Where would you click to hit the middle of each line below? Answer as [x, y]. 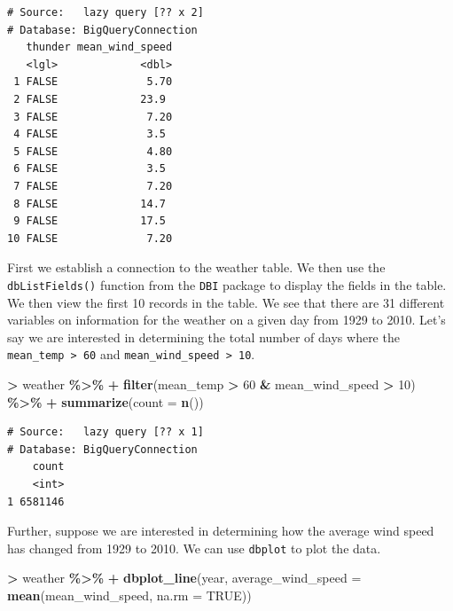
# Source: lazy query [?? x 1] [105, 432]
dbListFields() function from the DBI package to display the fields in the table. [227, 284]
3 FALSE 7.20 [93, 117]
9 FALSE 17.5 [90, 221]
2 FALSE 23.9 [90, 99]
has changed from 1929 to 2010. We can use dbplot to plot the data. [194, 548]
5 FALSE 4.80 [93, 151]
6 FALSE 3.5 [90, 169]
